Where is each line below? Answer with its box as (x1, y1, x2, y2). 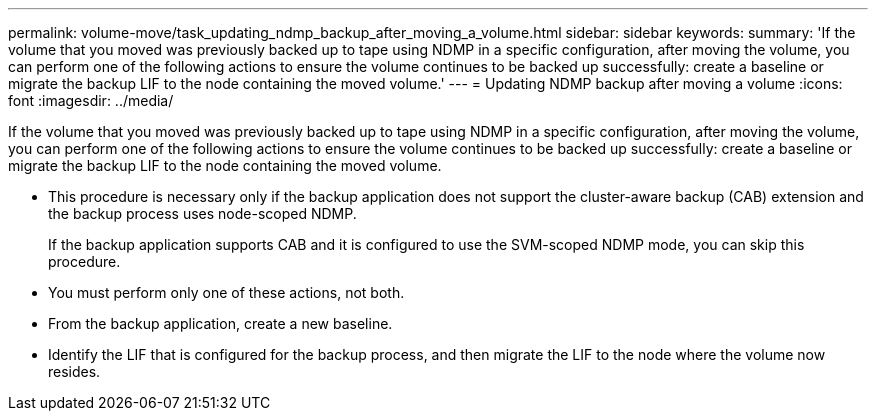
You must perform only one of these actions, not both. (48, 284, 405, 301)
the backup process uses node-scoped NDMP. (48, 205, 357, 222)
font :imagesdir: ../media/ (8, 92, 174, 109)
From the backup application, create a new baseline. (48, 315, 393, 332)
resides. (48, 363, 101, 380)
